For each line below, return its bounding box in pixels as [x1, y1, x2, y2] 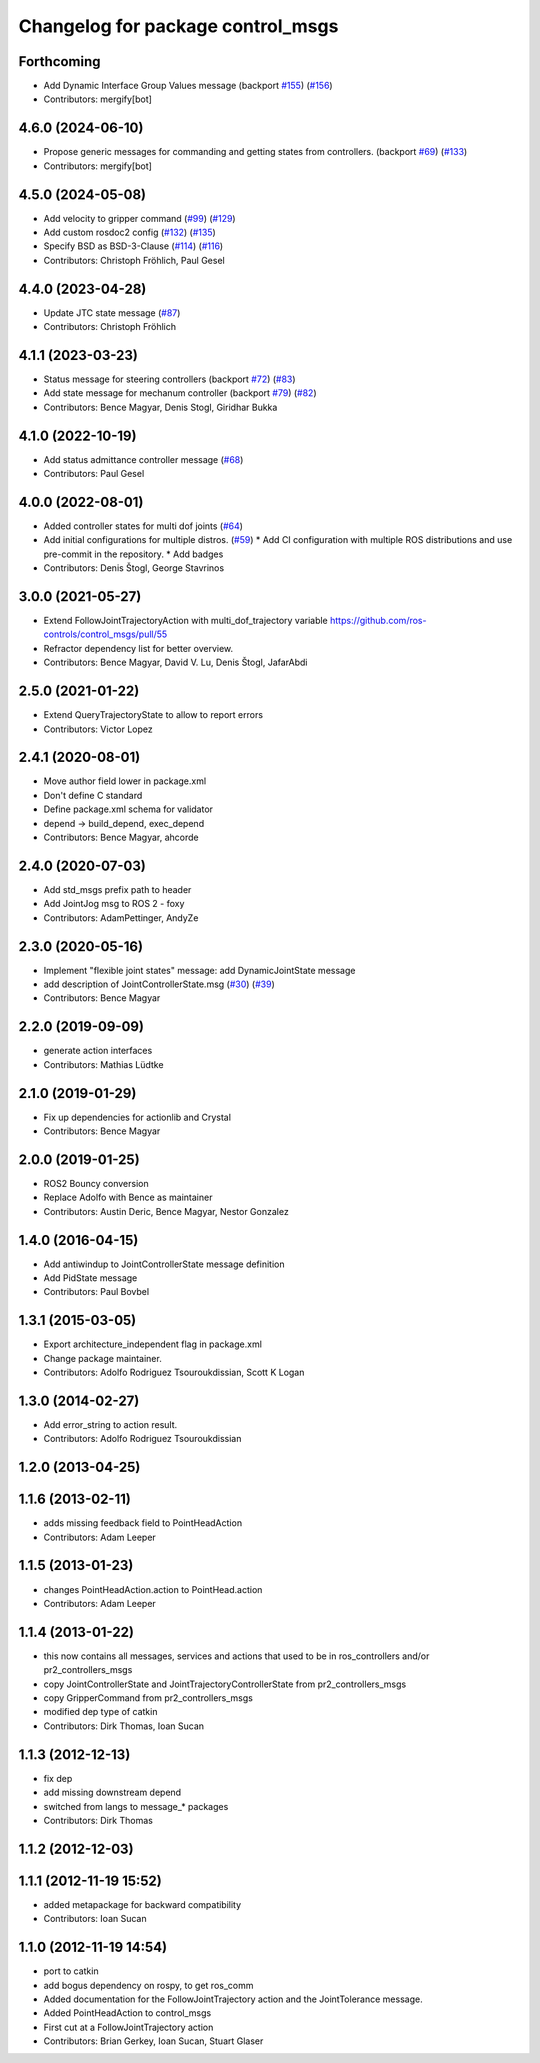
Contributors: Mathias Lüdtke [43, 1058, 164, 1070]
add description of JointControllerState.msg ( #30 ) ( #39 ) [43, 978, 275, 990]
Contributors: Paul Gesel [43, 468, 145, 480]
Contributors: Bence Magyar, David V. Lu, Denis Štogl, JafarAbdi [43, 656, 308, 669]
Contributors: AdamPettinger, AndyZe [43, 911, 199, 924]
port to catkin [43, 1965, 99, 1977]
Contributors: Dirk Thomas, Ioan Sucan [43, 1720, 205, 1732]
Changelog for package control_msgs [18, 15, 339, 37]
